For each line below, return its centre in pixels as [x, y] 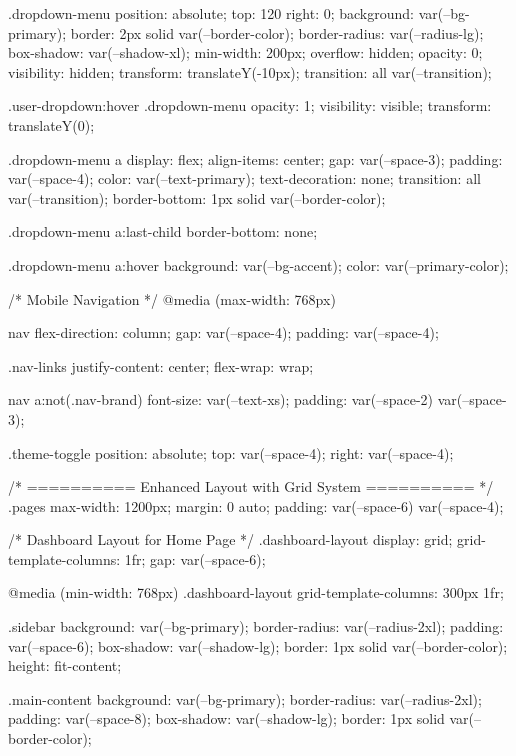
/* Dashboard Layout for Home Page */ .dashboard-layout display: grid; [230, 539]
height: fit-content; [65, 665]
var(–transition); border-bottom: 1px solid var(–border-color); [197, 197]
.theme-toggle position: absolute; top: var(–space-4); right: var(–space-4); [231, 452]
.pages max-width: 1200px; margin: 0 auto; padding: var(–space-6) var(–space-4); [256, 505]
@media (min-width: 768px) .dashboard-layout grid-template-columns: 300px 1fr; [256, 592]
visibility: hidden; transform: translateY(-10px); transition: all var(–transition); [250, 71]
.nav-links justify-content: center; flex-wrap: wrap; [161, 365]
